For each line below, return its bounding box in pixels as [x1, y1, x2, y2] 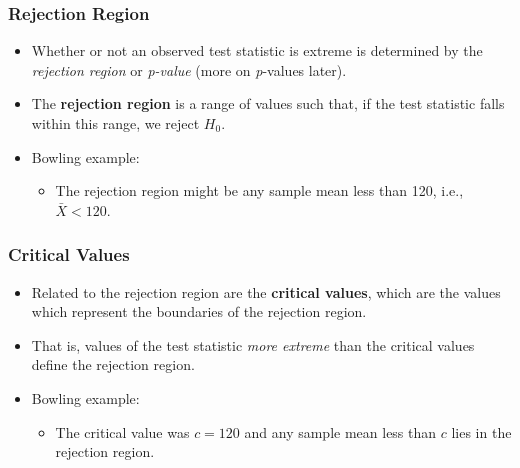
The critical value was [55, 421, 190, 442]
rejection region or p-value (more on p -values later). [31, 59, 347, 80]
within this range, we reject [31, 113, 200, 133]
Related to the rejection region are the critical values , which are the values [31, 281, 501, 302]
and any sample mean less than [244, 421, 437, 442]
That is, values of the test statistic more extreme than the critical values [31, 334, 475, 355]
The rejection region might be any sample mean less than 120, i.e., [55, 180, 464, 201]
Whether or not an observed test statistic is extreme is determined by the [31, 40, 483, 61]
